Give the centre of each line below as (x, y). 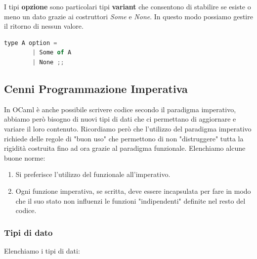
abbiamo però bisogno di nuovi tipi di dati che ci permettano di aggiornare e (120, 119)
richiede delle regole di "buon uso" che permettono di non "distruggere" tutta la (124, 138)
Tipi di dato (28, 232)
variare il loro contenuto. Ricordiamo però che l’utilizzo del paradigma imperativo (128, 128)
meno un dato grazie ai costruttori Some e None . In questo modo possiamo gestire (128, 16)
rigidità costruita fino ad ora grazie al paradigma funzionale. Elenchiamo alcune (125, 148)
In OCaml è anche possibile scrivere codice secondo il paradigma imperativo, (120, 109)
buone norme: (25, 157)
